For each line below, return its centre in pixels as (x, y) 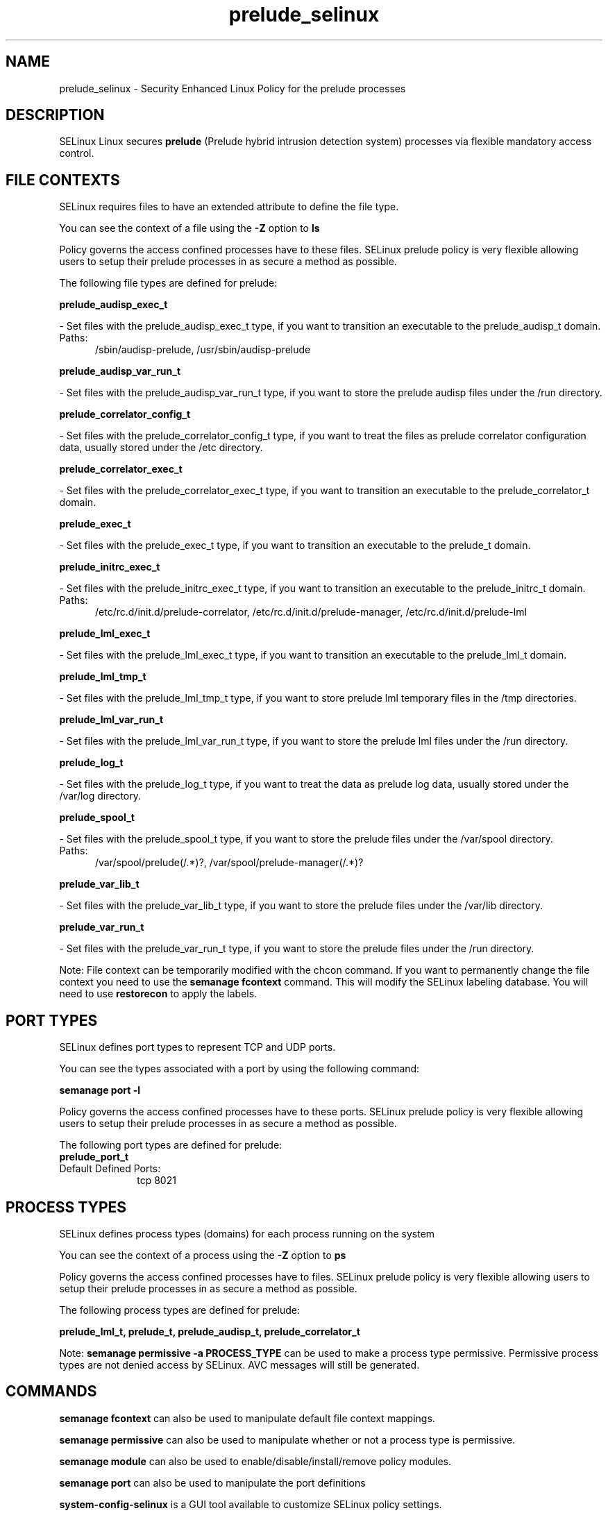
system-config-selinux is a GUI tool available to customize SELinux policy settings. (251, 1504)
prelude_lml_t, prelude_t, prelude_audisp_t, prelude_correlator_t (210, 1331)
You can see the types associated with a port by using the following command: (239, 1069)
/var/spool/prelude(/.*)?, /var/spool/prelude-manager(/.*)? (229, 863)
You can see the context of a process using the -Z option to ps (203, 1255)
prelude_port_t (94, 1157)
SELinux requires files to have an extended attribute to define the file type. (229, 207)
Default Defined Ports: (110, 1169)
